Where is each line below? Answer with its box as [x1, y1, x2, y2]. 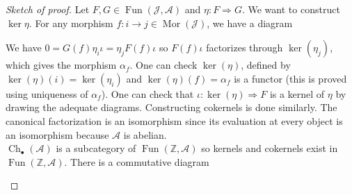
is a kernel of [269, 86, 325, 101]
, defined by [241, 58, 291, 72]
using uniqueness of [6, 86, 88, 101]
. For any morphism [29, 15, 113, 30]
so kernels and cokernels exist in [201, 141, 338, 155]
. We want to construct [241, 2, 340, 16]
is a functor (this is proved [234, 71, 347, 85]
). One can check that [101, 86, 194, 101]
